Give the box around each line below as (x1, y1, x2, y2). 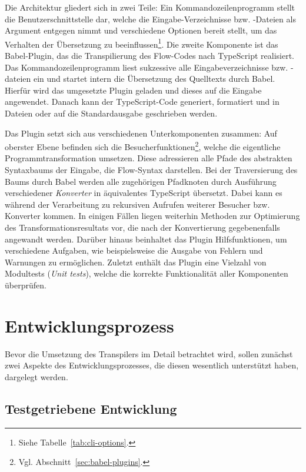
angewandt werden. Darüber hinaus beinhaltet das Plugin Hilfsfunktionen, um (5, 232, 287, 245)
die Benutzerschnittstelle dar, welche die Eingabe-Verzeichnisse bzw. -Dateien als (5, 12, 296, 25)
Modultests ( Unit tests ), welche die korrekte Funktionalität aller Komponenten (5, 267, 288, 280)
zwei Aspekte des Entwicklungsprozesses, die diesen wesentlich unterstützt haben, (5, 359, 299, 371)
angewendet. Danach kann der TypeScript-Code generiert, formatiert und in (5, 95, 280, 108)
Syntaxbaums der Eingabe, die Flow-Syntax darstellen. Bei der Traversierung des (5, 164, 298, 176)
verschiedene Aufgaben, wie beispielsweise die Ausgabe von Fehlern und (5, 244, 263, 257)
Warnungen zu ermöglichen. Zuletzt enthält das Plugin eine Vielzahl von (5, 255, 267, 268)
